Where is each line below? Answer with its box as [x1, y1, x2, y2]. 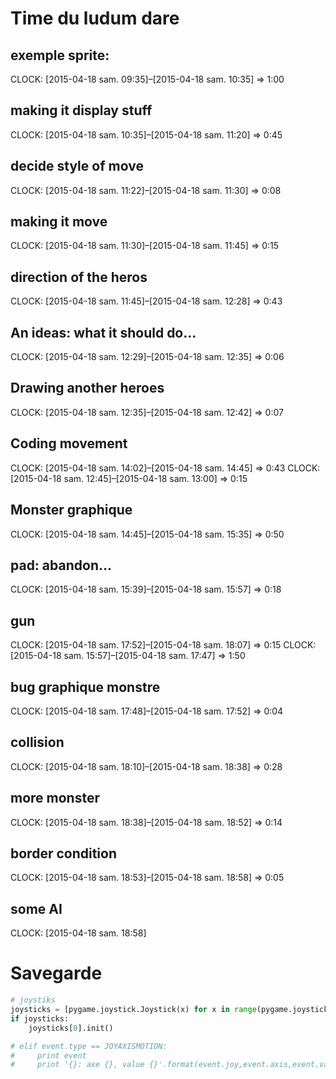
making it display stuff [10, 102, 153, 119]
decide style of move [10, 158, 144, 175]
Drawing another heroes [10, 380, 165, 397]
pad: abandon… [10, 557, 112, 574]
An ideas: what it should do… [10, 324, 197, 341]
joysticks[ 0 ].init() [28, 1023, 114, 1033]
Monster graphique [10, 502, 133, 519]
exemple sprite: [10, 47, 110, 64]
